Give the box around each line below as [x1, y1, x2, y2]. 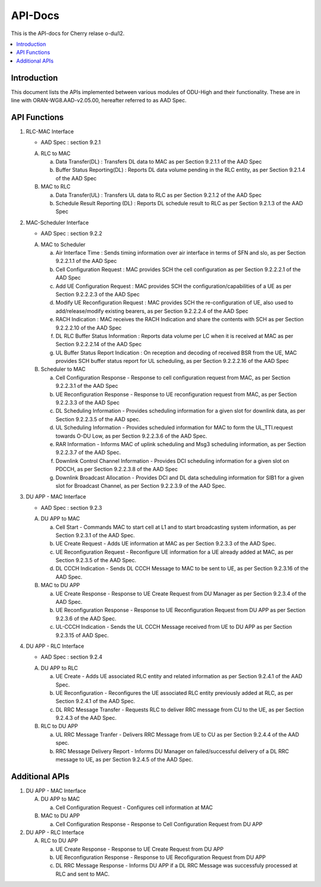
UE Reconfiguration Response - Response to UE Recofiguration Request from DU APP [55, 854, 266, 861]
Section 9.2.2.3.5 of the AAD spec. [55, 415, 141, 422]
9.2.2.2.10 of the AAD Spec [55, 324, 122, 331]
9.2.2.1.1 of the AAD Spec [55, 258, 117, 265]
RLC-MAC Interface [26, 128, 74, 135]
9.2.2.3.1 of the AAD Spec [55, 383, 118, 390]
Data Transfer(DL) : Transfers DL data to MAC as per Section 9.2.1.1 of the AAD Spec [55, 158, 262, 165]
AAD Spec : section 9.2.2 [40, 230, 102, 237]
